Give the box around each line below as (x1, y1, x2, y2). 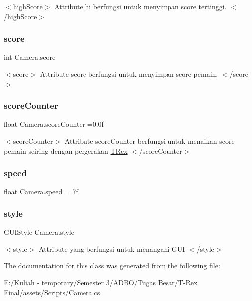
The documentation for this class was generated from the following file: (4, 260, 220, 271)
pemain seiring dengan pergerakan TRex (4, 145, 128, 156)
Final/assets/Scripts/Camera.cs (4, 287, 100, 297)
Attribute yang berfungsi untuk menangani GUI (39, 243, 185, 254)
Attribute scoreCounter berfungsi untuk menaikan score (64, 136, 235, 146)
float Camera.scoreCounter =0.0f (4, 119, 104, 129)
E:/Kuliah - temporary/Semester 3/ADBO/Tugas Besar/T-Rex (4, 277, 198, 287)
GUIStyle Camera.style (4, 227, 74, 237)
